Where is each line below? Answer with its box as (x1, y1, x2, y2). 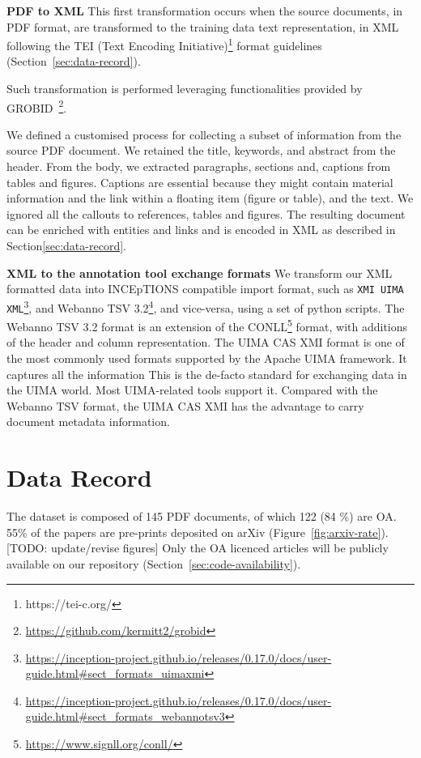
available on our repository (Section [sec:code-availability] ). (6, 555, 301, 572)
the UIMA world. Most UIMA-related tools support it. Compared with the (6, 381, 378, 398)
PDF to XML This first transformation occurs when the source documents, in (6, 2, 403, 19)
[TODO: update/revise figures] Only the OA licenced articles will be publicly (6, 539, 389, 556)
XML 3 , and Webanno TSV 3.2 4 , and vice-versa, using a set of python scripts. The (6, 296, 405, 316)
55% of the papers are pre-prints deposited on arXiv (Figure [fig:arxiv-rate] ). (6, 523, 389, 540)
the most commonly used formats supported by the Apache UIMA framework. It (6, 350, 407, 367)
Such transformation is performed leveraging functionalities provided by (6, 80, 363, 97)
